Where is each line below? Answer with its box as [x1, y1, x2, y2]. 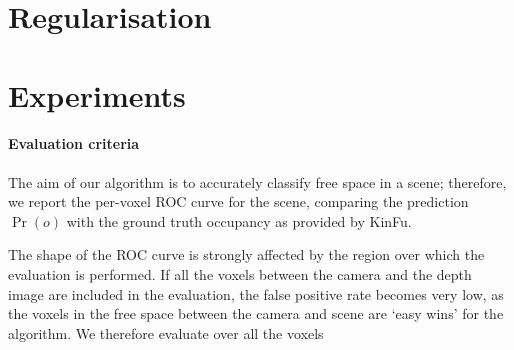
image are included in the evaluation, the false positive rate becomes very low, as [8, 283, 504, 304]
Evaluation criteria [8, 133, 140, 154]
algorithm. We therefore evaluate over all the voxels [8, 322, 324, 343]
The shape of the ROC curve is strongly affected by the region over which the [8, 244, 485, 265]
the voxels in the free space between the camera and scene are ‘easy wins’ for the [8, 303, 504, 324]
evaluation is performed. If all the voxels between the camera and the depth [8, 263, 472, 284]
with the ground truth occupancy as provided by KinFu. [66, 210, 412, 231]
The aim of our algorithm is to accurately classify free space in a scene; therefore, [8, 171, 507, 192]
